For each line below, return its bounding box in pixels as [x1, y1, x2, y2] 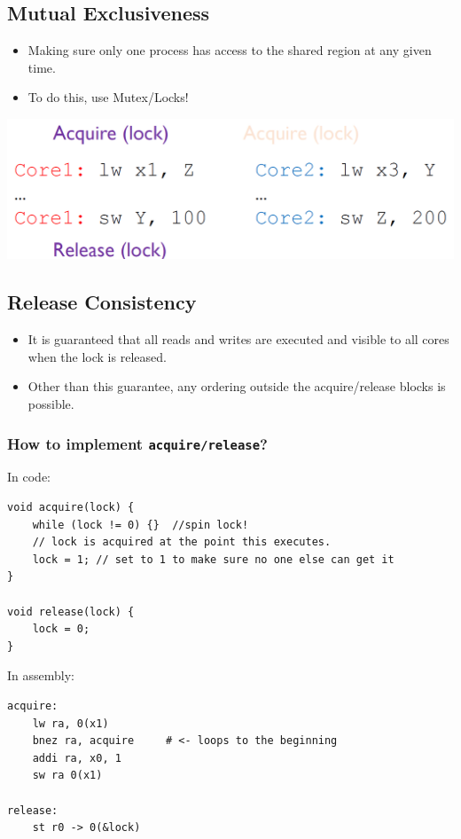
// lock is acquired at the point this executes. [32, 536, 332, 549]
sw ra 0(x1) [32, 769, 103, 782]
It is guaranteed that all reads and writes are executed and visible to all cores [27, 330, 449, 349]
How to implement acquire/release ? [7, 432, 268, 454]
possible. [27, 395, 74, 413]
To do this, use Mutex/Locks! [27, 88, 189, 106]
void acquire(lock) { [7, 501, 135, 514]
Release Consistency [7, 288, 197, 316]
